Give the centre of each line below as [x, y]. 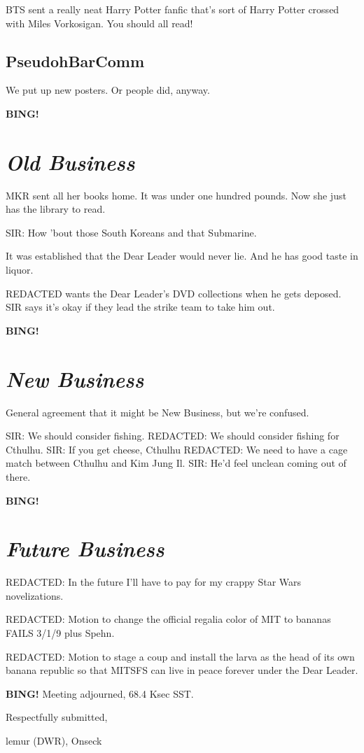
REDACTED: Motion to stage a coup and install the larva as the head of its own [180, 656]
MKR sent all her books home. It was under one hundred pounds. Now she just [176, 195]
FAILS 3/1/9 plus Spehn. [60, 633]
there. [18, 476]
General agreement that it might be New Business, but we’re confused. [157, 412]
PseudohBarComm [75, 61]
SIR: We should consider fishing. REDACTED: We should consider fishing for [173, 436]
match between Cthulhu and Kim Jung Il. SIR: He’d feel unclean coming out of [176, 463]
